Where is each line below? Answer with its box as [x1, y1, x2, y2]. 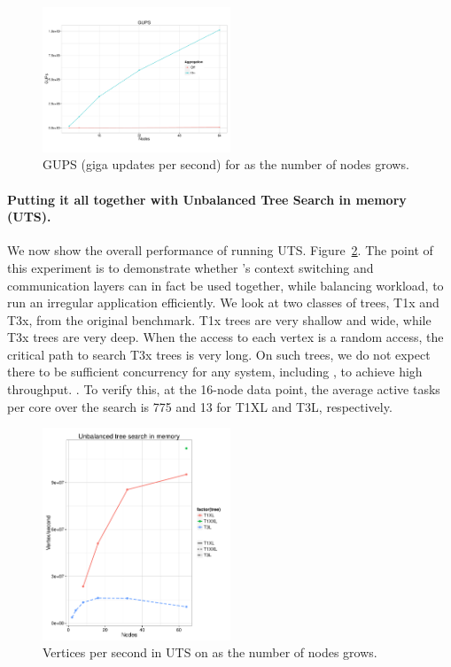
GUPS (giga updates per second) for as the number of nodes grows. [43, 155, 409, 174]
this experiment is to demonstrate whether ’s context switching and [7, 258, 374, 276]
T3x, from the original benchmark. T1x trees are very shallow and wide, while [7, 310, 432, 329]
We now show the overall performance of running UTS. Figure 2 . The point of [7, 241, 433, 260]
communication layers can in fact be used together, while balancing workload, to [7, 275, 444, 294]
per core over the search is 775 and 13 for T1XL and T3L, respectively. [7, 397, 393, 415]
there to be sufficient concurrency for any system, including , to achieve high [7, 362, 423, 381]
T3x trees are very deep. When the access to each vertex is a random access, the [7, 328, 444, 346]
